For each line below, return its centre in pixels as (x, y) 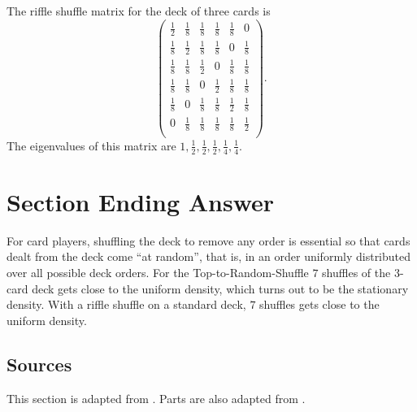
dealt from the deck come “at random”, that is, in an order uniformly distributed (209, 256)
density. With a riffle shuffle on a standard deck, (126, 304)
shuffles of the (356, 273)
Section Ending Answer (141, 201)
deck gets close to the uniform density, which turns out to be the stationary (220, 288)
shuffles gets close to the (319, 304)
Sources (39, 364)
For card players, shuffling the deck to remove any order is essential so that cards (208, 240)
